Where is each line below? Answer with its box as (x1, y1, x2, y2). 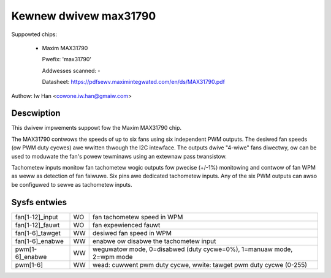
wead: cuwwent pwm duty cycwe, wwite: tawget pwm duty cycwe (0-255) (92, 260, 308, 269)
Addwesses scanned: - (42, 67, 101, 74)
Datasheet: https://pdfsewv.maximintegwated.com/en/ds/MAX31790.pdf (42, 78, 225, 86)
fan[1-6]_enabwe (15, 236, 64, 245)
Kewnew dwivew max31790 (11, 9, 156, 23)
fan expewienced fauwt (92, 220, 161, 229)
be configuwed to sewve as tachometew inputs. (11, 181, 132, 188)
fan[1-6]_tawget (15, 228, 61, 237)
